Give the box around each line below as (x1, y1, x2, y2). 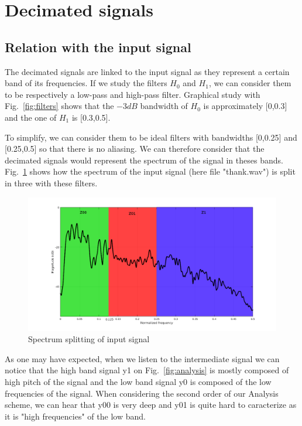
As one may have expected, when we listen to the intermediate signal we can (5, 352, 280, 364)
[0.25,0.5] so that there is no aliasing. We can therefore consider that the (5, 142, 265, 155)
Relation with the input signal (5, 38, 191, 56)
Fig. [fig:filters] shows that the (5, 100, 114, 112)
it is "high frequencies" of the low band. (5, 410, 146, 422)
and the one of (5, 111, 57, 123)
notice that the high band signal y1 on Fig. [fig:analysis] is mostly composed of (5, 364, 289, 376)
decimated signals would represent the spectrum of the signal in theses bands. (5, 154, 283, 166)
